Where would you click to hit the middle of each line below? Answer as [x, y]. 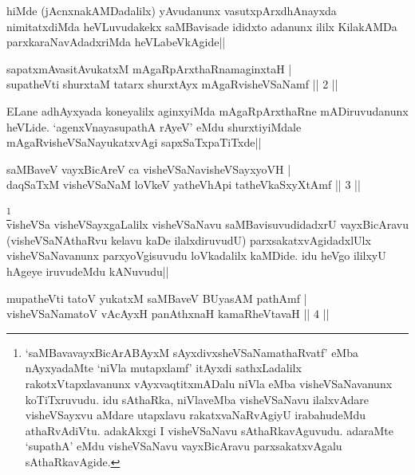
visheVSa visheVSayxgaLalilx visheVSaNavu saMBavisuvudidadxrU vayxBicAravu [207, 224]
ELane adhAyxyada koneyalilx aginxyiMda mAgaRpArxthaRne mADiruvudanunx [207, 110]
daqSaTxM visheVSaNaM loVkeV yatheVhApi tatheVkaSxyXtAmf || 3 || [184, 185]
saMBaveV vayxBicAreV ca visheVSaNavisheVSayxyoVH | [149, 169]
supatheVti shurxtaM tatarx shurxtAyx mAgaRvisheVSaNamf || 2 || [172, 84]
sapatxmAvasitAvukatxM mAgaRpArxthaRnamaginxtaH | [149, 68]
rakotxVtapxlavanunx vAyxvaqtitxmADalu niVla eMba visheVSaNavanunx [209, 384]
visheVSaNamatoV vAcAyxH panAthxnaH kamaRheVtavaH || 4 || [168, 314]
